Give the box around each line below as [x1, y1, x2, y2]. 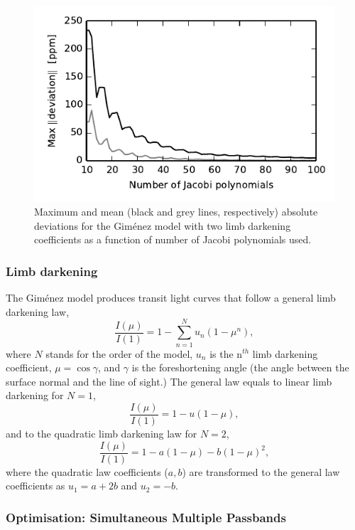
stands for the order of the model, [45, 346, 193, 361]
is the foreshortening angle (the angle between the [131, 360, 349, 375]
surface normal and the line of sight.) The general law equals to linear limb [6, 373, 332, 388]
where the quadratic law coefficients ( [6, 464, 168, 479]
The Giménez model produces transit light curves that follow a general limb [6, 290, 336, 305]
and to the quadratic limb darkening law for [6, 425, 197, 440]
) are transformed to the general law [182, 464, 340, 479]
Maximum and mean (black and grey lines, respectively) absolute [34, 204, 318, 219]
